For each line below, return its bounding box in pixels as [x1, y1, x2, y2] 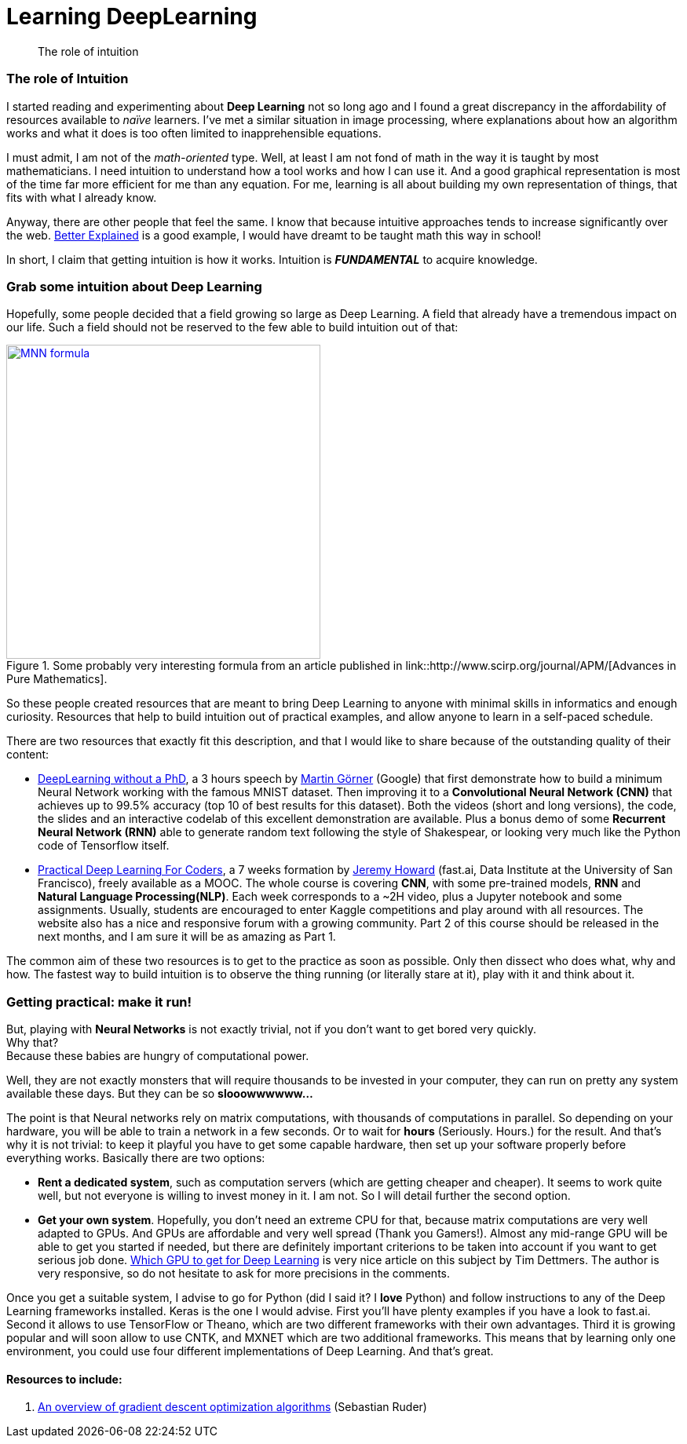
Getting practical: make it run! [6, 993, 192, 1010]
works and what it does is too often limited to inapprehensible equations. [6, 126, 382, 140]
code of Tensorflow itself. [38, 839, 170, 853]
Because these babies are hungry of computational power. [6, 1049, 309, 1062]
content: [6, 748, 49, 762]
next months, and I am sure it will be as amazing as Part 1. [38, 930, 336, 944]
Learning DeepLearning [6, 3, 258, 30]
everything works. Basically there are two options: [6, 1151, 265, 1164]
